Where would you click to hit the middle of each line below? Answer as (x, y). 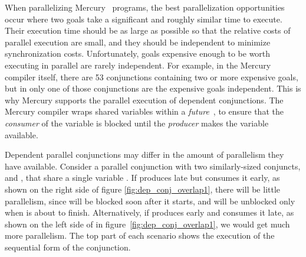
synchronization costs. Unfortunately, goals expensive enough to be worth (138, 53)
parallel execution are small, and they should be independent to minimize (138, 42)
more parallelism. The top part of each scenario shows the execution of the (140, 235)
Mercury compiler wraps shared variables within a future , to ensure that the (144, 111)
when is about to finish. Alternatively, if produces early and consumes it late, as (149, 212)
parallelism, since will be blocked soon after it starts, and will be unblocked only (150, 201)
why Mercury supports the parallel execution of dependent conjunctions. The (144, 100)
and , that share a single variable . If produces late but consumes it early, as (142, 178)
